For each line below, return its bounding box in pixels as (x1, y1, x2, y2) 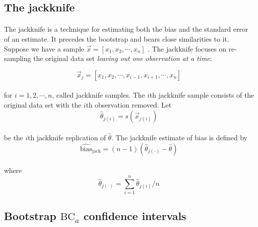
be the (4, 132, 23, 143)
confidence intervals (83, 208, 187, 224)
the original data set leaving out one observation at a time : (33, 53, 212, 63)
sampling (4, 53, 31, 63)
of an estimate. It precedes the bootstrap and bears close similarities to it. (4, 33, 229, 44)
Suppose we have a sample (4, 43, 84, 54)
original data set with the (4, 99, 81, 110)
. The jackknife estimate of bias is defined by (111, 132, 248, 143)
